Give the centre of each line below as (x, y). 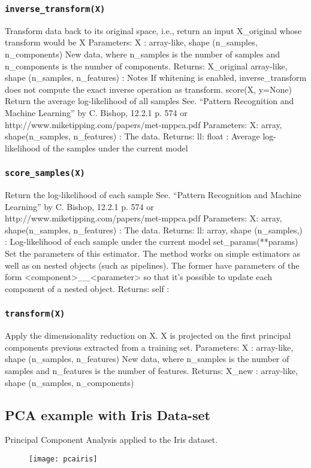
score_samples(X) (45, 173)
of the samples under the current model (115, 148)
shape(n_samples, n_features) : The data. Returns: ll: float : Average (132, 136)
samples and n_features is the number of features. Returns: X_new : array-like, (151, 370)
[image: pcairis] (63, 459)
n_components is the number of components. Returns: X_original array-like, (146, 66)
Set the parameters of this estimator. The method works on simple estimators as (153, 253)
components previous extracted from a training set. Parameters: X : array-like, (149, 347)
